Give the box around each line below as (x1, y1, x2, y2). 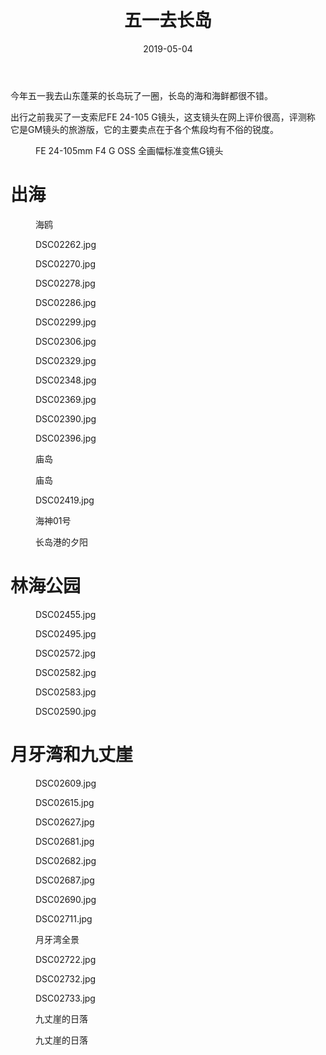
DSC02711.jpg (35, 912, 93, 925)
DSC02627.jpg (35, 816, 95, 828)
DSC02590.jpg (35, 705, 97, 717)
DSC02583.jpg (35, 686, 97, 698)
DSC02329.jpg (35, 354, 97, 366)
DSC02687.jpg (35, 874, 95, 886)
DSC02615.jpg (35, 796, 95, 808)
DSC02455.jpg (35, 608, 97, 620)
